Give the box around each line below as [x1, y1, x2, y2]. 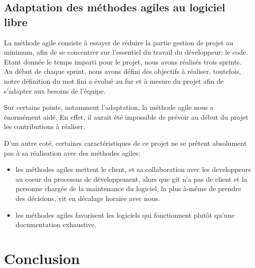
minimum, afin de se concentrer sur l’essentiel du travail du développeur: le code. [4, 47, 248, 57]
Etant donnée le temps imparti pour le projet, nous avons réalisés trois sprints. [4, 56, 242, 67]
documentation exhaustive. [15, 219, 96, 230]
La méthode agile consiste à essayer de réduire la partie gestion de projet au [4, 37, 233, 47]
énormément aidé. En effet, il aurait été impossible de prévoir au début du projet [4, 111, 249, 122]
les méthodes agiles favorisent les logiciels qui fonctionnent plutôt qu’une [15, 209, 235, 220]
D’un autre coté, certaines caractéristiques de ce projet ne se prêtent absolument [4, 137, 247, 148]
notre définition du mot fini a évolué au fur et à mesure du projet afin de [4, 75, 224, 86]
